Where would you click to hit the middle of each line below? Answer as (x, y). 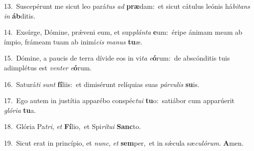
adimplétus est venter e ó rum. (48, 67)
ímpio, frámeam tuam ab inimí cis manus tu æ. (73, 41)
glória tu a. (20, 110)
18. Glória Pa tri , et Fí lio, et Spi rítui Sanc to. (72, 126)
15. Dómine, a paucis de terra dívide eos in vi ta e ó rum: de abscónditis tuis (117, 58)
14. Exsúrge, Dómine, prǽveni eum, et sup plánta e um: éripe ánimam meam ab (123, 32)
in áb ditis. (20, 15)
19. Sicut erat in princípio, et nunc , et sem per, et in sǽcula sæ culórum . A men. (124, 142)
